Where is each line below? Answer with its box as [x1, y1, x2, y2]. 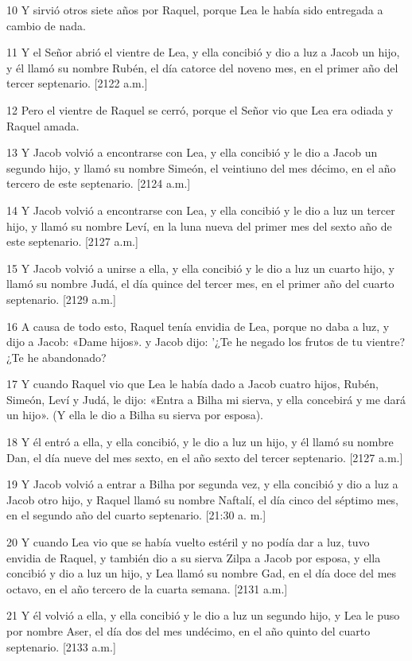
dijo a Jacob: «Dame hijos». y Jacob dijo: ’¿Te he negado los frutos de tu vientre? [6, 333, 406, 350]
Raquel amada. [6, 117, 80, 134]
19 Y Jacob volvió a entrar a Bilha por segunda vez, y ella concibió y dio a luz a [6, 476, 398, 492]
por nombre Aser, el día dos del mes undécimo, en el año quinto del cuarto [6, 623, 371, 639]
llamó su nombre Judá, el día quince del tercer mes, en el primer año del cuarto [6, 275, 395, 292]
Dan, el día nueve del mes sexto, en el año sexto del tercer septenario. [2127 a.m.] [6, 449, 403, 465]
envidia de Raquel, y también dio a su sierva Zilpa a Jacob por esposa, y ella [6, 549, 381, 566]
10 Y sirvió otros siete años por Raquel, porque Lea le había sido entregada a [6, 2, 383, 17]
